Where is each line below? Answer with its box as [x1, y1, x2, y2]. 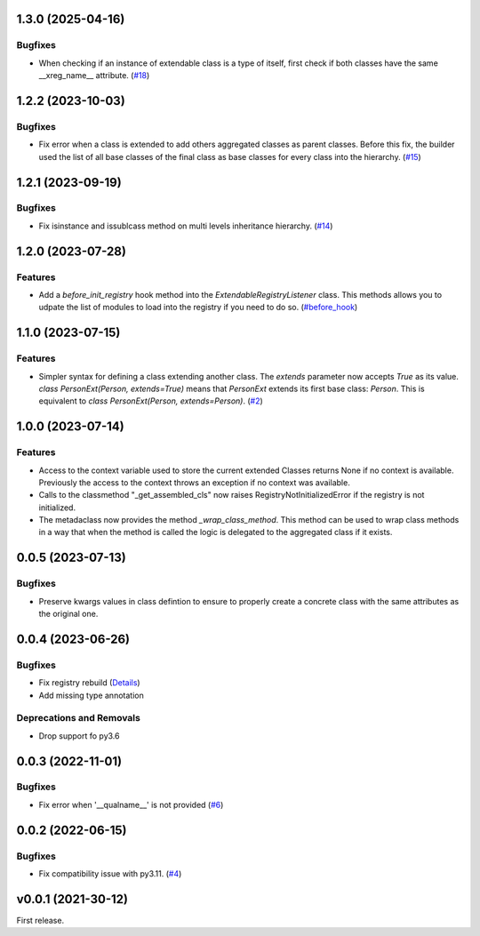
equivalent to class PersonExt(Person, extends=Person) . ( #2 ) [38, 396, 264, 406]
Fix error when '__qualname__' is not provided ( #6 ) [38, 799, 224, 810]
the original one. [38, 609, 99, 619]
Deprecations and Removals [16, 712, 141, 724]
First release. [16, 915, 65, 925]
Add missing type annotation [38, 690, 144, 700]
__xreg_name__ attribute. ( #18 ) [38, 70, 150, 81]
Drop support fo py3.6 [38, 730, 120, 741]
